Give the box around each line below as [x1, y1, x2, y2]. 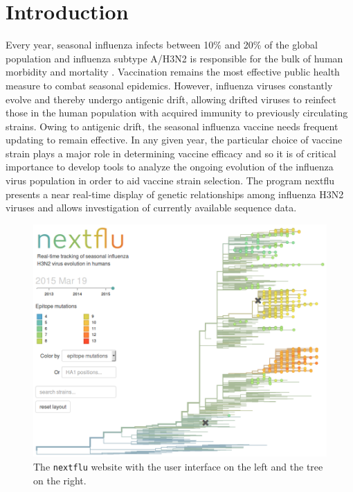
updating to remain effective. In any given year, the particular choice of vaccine [6, 132, 343, 147]
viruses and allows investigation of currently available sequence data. [6, 200, 297, 215]
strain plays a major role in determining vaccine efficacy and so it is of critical [6, 146, 336, 160]
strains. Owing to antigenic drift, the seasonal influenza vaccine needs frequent [6, 118, 338, 133]
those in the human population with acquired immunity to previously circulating [6, 105, 348, 120]
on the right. [33, 473, 87, 487]
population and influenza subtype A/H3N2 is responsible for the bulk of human [6, 51, 343, 65]
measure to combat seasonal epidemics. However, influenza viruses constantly [6, 78, 333, 92]
